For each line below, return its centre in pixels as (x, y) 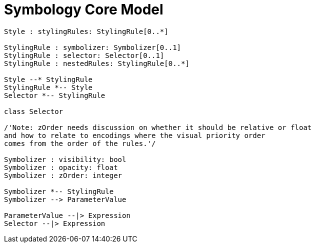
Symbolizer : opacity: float (61, 167)
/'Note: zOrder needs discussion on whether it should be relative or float (158, 127)
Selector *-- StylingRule (55, 95)
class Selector (34, 111)
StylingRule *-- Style (48, 87)
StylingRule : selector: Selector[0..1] (84, 55)
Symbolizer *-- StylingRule (59, 191)
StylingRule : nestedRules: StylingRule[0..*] (97, 63)
